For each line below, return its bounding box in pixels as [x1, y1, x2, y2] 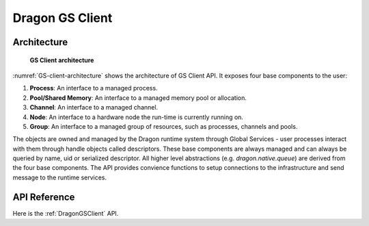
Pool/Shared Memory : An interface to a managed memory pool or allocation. [29, 93, 247, 102]
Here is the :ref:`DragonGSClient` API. [12, 209, 119, 217]
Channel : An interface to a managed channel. [29, 103, 159, 112]
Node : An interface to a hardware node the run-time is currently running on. [29, 113, 244, 121]
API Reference [12, 191, 75, 203]
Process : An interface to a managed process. [29, 84, 158, 92]
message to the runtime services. [12, 173, 107, 181]
